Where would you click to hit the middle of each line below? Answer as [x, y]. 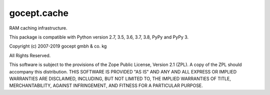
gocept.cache [39, 13]
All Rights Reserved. [30, 55]
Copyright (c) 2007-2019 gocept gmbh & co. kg [58, 46]
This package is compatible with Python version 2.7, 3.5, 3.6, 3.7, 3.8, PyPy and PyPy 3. [99, 37]
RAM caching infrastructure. [38, 28]
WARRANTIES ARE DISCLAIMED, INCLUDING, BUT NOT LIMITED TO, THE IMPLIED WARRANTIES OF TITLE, [120, 78]
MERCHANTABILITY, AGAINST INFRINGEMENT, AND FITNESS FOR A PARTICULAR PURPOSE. [106, 85]
